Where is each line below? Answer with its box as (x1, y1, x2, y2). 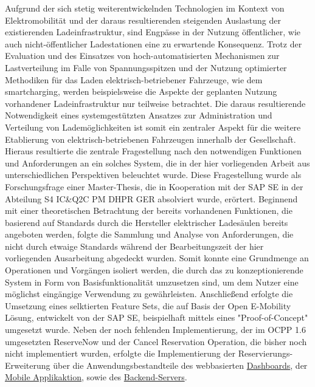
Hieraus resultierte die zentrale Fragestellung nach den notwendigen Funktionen (5, 145, 302, 157)
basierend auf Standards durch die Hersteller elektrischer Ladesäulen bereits (5, 216, 288, 228)
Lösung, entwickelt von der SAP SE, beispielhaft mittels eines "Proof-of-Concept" (5, 311, 308, 324)
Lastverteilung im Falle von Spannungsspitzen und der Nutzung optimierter (5, 61, 287, 74)
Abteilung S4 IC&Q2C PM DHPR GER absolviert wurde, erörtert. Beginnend (5, 192, 298, 205)
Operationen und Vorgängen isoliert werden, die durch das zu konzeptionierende (5, 264, 303, 276)
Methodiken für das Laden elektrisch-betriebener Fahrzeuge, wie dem (5, 73, 263, 86)
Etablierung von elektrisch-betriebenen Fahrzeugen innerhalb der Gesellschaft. (5, 132, 296, 145)
